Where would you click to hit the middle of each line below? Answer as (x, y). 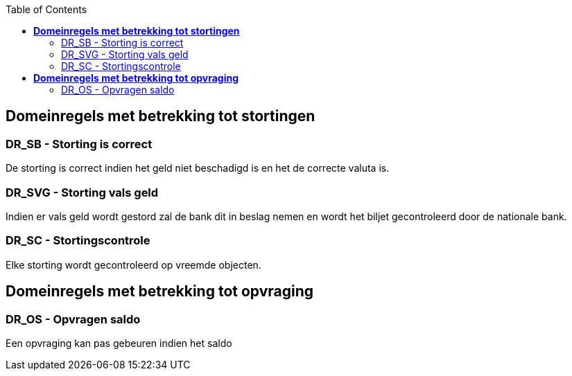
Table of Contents (46, 9)
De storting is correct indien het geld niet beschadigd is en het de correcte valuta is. (198, 168)
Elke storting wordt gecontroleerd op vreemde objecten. (133, 265)
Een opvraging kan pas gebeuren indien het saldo (119, 343)
